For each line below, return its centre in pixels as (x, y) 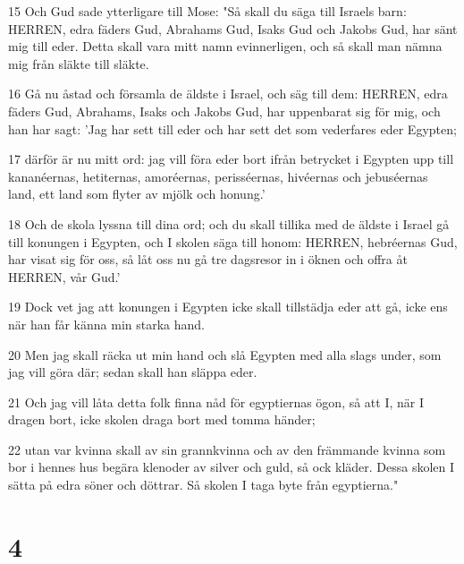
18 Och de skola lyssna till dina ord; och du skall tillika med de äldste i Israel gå (229, 223)
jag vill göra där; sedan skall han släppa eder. (133, 372)
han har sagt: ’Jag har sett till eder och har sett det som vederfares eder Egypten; (232, 128)
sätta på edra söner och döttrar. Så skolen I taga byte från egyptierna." (203, 485)
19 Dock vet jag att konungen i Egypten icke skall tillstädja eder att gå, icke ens (228, 307)
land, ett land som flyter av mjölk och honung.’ (137, 194)
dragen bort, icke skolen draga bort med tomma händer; (162, 419)
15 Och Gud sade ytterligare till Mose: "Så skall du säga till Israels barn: (207, 11)
